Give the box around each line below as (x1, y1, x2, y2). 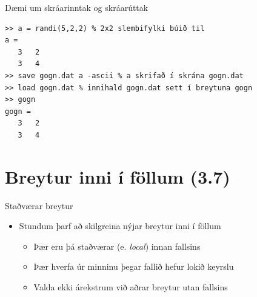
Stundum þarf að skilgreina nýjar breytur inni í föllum (19, 219, 221, 232)
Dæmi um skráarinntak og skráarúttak (5, 1, 149, 13)
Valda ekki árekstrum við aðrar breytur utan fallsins (33, 281, 228, 293)
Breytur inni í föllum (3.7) (5, 164, 230, 189)
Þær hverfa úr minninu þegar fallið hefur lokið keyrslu (33, 260, 234, 273)
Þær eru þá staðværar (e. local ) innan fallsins (33, 239, 201, 252)
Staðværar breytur (5, 199, 73, 212)
